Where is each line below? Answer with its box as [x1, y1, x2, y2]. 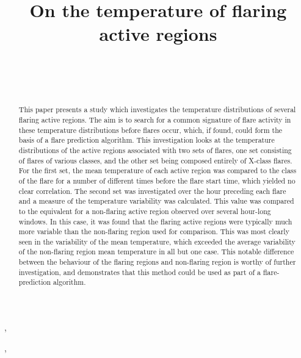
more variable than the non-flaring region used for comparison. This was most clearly [18, 226, 289, 237]
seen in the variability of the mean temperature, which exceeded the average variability [18, 236, 296, 246]
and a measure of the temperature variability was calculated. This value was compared [18, 196, 294, 206]
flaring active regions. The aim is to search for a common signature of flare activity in [18, 114, 291, 124]
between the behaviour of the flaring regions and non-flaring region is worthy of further [18, 257, 296, 267]
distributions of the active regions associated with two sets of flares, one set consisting [18, 145, 292, 155]
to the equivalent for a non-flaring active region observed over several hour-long [18, 206, 271, 216]
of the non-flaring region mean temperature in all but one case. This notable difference [18, 246, 294, 257]
